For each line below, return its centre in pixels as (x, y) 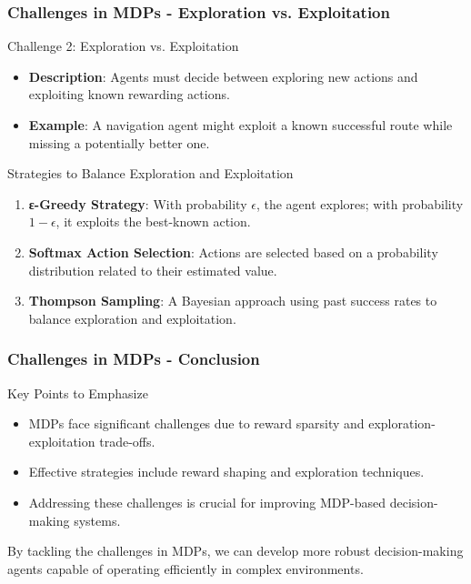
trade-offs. (127, 441)
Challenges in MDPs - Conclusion (134, 359)
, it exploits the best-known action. (153, 222)
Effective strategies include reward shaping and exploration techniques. (226, 472)
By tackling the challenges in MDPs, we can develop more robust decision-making (235, 551)
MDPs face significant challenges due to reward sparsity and (196, 423)
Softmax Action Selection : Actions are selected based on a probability (233, 252)
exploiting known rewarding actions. (129, 94)
